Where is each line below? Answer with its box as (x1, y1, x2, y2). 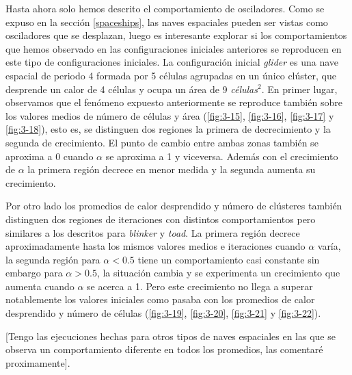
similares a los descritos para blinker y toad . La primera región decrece (5, 225, 300, 240)
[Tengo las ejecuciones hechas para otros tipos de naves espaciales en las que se (5, 328, 336, 343)
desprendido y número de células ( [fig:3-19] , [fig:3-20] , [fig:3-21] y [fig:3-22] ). (5, 306, 321, 320)
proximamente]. (5, 355, 70, 370)
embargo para (5, 266, 63, 280)
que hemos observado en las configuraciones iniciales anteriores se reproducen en (5, 41, 342, 55)
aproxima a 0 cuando (5, 148, 94, 163)
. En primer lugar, (261, 81, 338, 96)
